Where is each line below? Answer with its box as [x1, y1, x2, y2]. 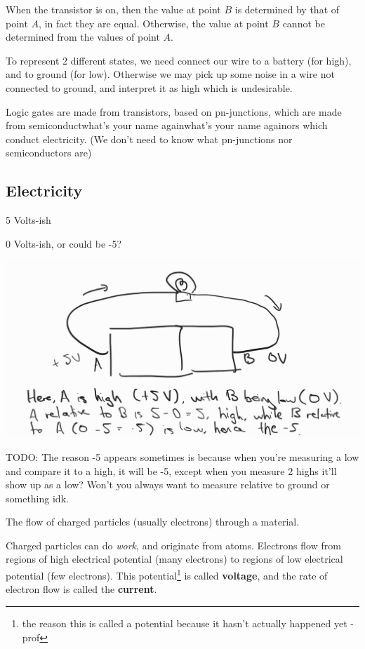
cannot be [282, 15, 325, 30]
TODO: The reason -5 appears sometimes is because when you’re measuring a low [6, 449, 359, 464]
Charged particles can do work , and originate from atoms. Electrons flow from [6, 537, 341, 552]
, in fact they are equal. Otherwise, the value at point [39, 15, 269, 30]
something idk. [6, 490, 69, 505]
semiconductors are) [6, 145, 92, 160]
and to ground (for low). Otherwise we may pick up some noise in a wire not [6, 67, 335, 81]
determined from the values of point [6, 29, 160, 44]
